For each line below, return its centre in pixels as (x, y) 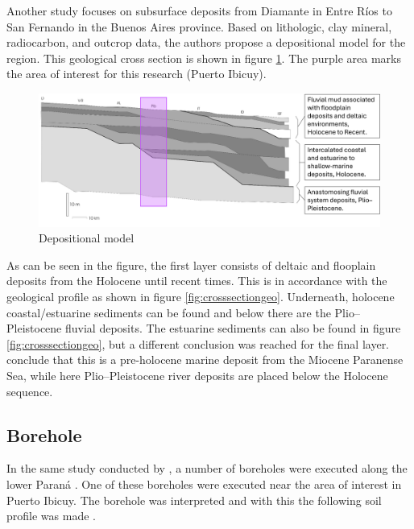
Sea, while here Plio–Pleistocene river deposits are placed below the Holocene (197, 375)
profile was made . (51, 516)
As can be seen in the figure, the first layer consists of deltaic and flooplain (191, 264)
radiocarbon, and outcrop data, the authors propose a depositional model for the (206, 42)
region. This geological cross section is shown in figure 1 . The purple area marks (204, 58)
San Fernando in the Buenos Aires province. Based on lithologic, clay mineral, (199, 26)
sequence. (30, 391)
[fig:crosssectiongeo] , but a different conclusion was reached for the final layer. (198, 343)
